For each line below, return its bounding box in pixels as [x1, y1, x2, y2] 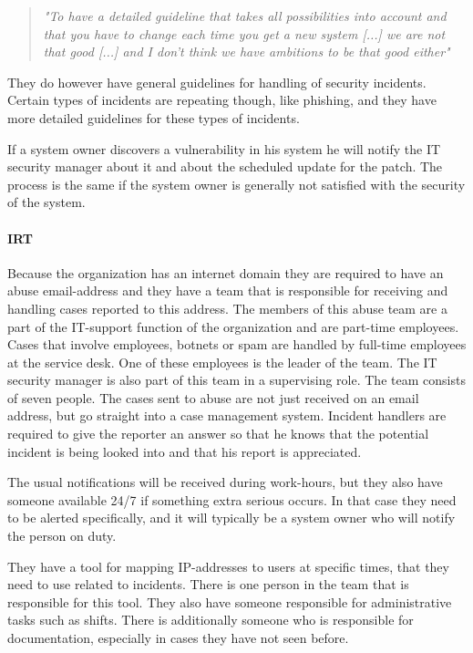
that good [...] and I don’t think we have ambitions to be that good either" [43, 42, 450, 61]
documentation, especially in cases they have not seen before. [7, 628, 349, 648]
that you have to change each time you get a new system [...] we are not [43, 24, 446, 43]
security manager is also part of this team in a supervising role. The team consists [7, 370, 466, 389]
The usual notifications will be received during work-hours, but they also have [7, 472, 443, 492]
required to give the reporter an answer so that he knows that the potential [7, 424, 429, 443]
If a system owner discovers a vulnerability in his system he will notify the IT [7, 139, 441, 158]
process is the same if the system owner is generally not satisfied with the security [7, 174, 466, 193]
